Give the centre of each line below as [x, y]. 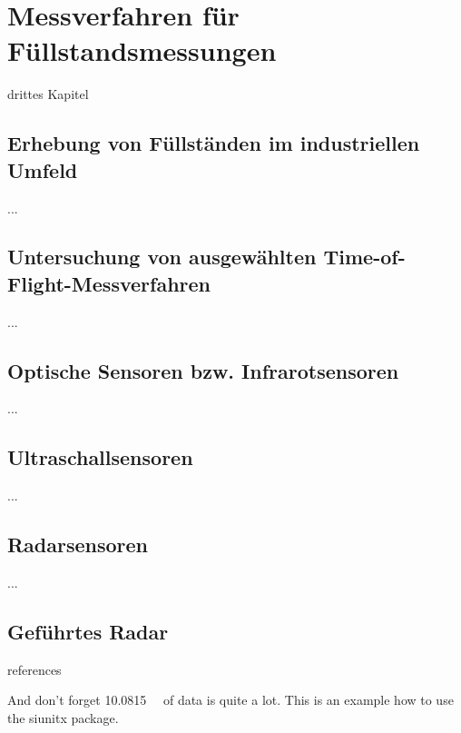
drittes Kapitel [48, 94]
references [34, 669]
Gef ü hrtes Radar [88, 632]
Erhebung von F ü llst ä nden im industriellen [214, 143]
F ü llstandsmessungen [142, 50]
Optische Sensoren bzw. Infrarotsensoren [203, 370]
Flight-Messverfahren [109, 283]
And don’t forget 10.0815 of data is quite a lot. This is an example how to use [230, 700]
